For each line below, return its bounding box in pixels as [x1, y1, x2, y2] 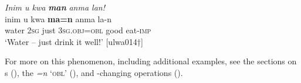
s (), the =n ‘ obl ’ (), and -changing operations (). [5, 66, 183, 78]
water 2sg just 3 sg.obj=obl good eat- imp [5, 24, 151, 36]
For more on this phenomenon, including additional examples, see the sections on [5, 55, 297, 67]
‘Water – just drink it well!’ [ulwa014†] [5, 35, 143, 47]
